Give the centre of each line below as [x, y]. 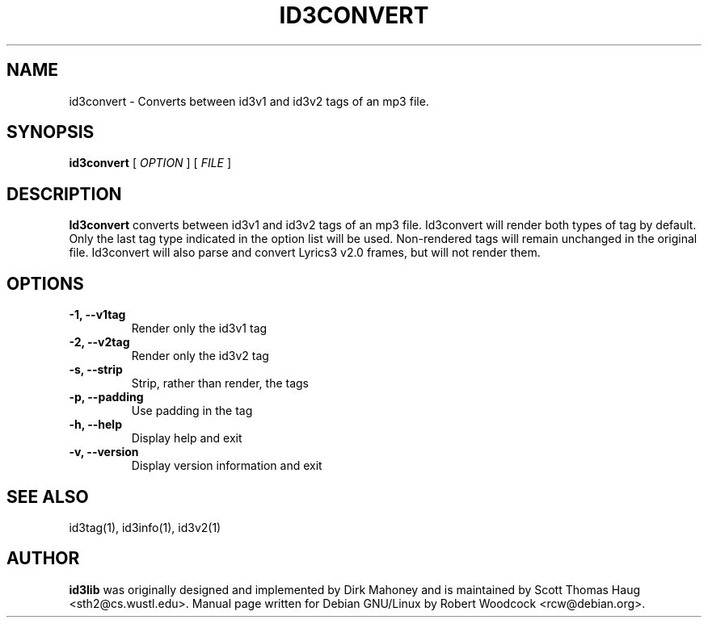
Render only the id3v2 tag [200, 356]
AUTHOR [43, 559]
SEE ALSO [48, 496]
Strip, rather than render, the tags [220, 383]
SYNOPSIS [51, 132]
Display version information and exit [227, 466]
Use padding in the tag [192, 411]
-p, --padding [106, 397]
